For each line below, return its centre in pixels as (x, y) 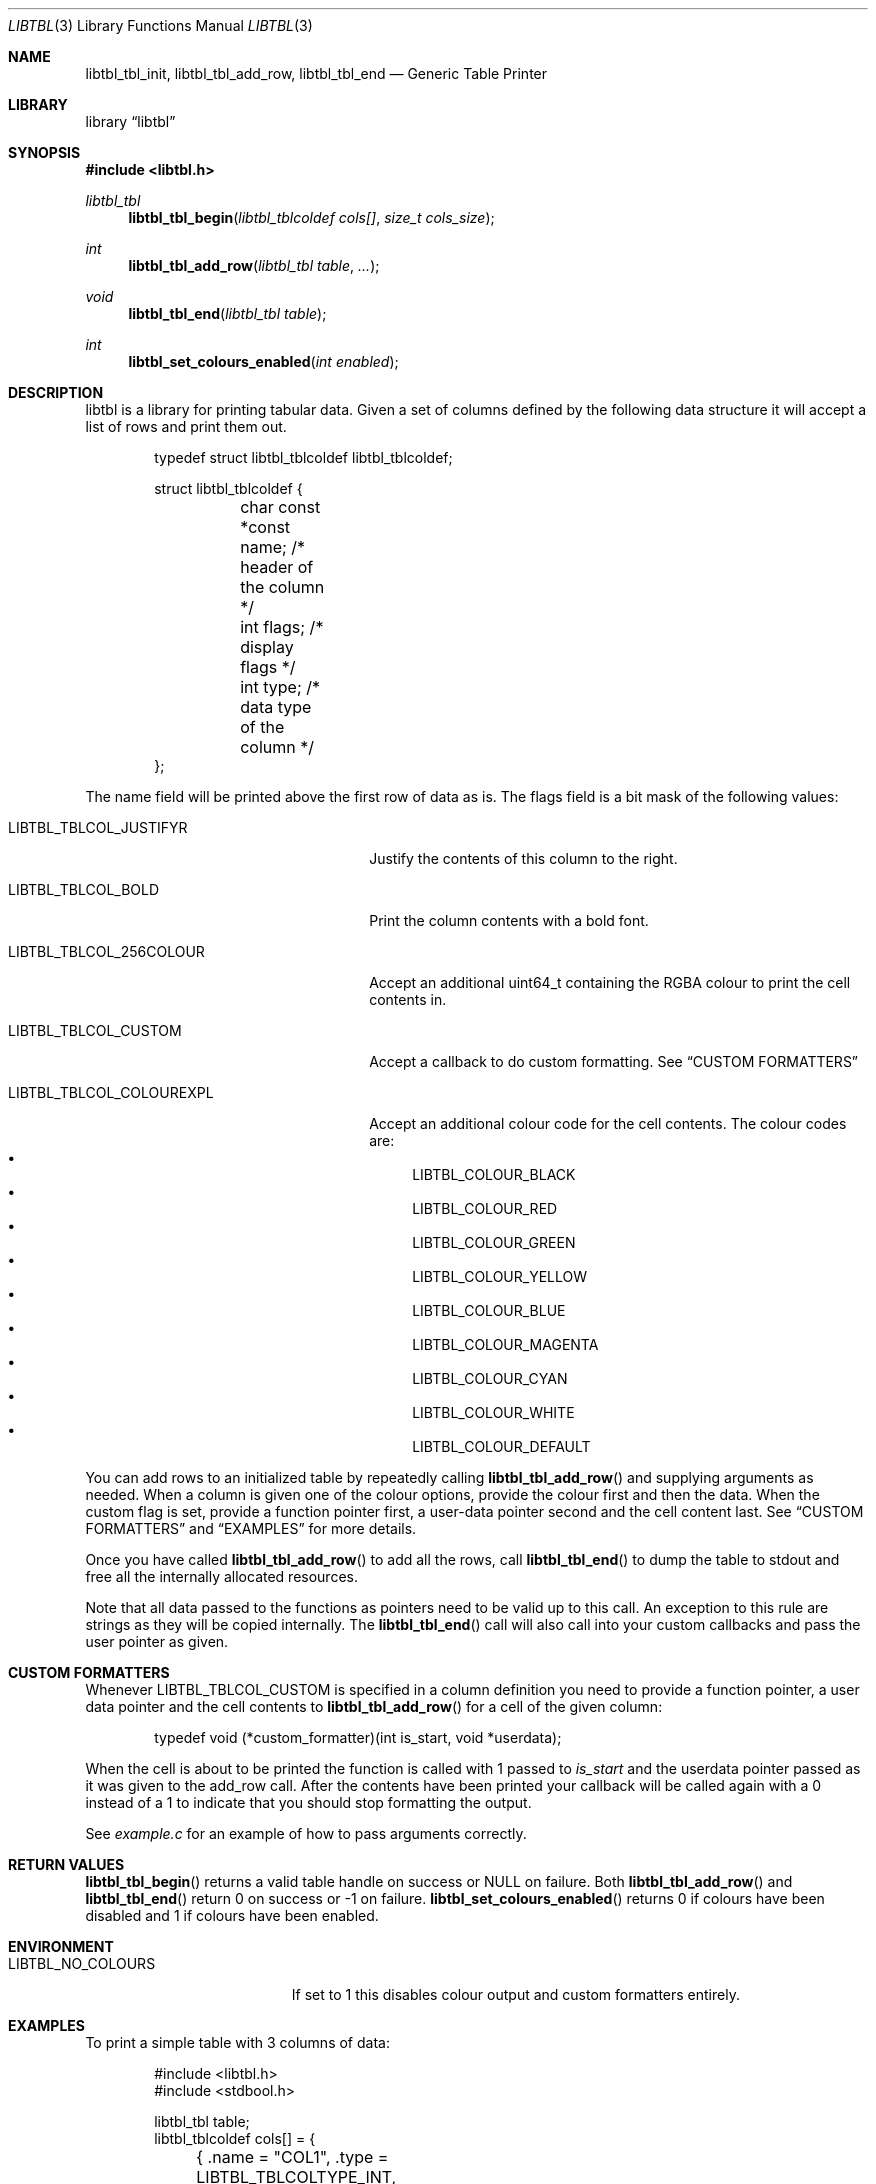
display (267, 647)
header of (277, 567)
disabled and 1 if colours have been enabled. (232, 1915)
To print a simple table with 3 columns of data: (237, 2042)
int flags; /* (282, 627)
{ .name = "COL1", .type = (292, 2157)
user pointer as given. (157, 1641)
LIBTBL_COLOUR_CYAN (490, 1378)
